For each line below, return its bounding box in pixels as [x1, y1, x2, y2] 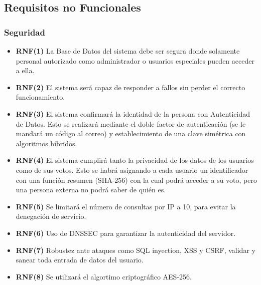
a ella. [16, 65, 35, 76]
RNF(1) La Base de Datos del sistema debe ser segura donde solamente [16, 46, 240, 56]
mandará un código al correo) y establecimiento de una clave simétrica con [16, 128, 246, 139]
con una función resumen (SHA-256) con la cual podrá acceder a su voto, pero [16, 174, 257, 185]
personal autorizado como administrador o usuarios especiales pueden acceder [16, 55, 254, 66]
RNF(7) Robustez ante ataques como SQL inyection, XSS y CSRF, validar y [16, 244, 255, 255]
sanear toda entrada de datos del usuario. [16, 254, 144, 265]
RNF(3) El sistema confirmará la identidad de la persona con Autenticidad [16, 108, 250, 119]
